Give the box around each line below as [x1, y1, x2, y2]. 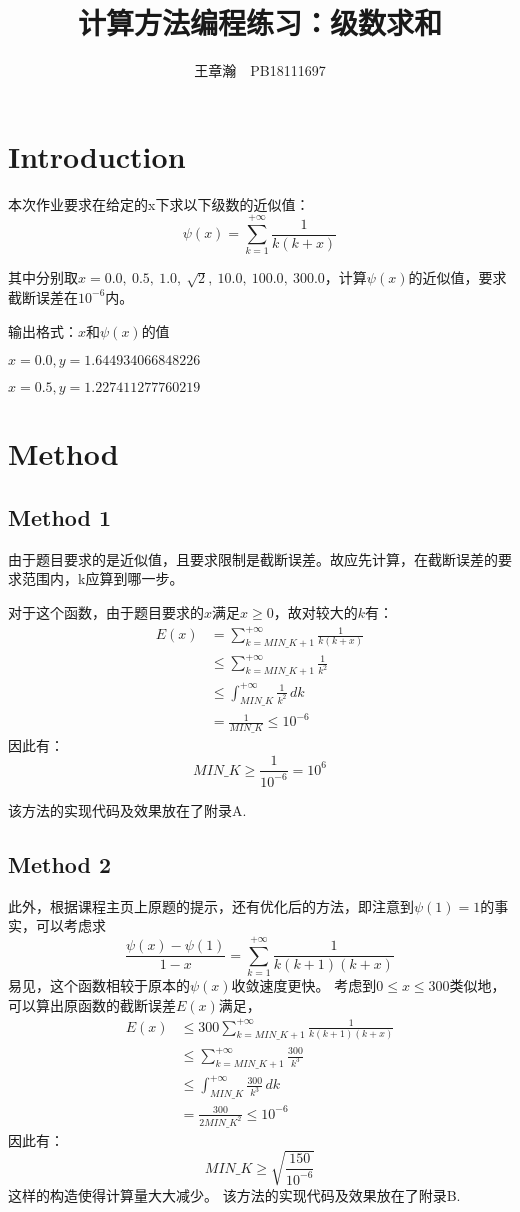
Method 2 [8, 848, 112, 879]
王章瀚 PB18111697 [194, 60, 326, 81]
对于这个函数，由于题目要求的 [8, 601, 204, 622]
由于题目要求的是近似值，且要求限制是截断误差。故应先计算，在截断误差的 [8, 548, 498, 569]
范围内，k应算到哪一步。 [21, 568, 184, 589]
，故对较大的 [273, 601, 358, 622]
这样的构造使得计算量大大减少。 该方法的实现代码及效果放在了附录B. [8, 1184, 461, 1205]
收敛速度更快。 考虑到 [231, 974, 377, 995]
